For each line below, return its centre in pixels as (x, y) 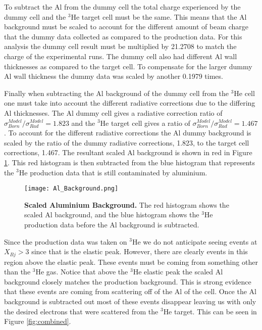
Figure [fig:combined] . (38, 321)
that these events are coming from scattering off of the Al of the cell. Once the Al (130, 291)
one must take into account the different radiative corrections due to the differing (130, 103)
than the (17, 272)
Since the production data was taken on (66, 241)
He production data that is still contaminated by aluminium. (113, 172)
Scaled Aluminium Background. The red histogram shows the (127, 204)
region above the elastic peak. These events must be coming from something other (131, 262)
